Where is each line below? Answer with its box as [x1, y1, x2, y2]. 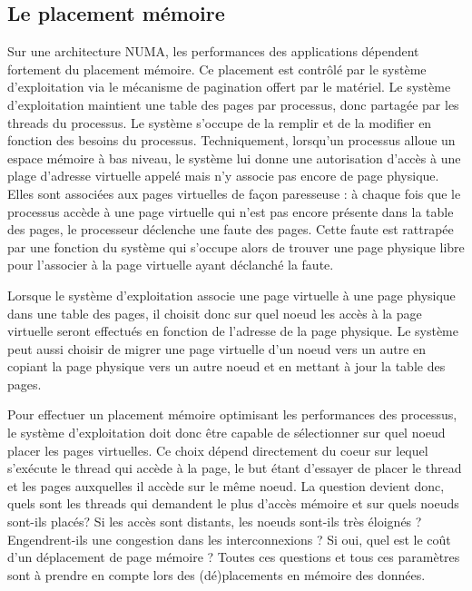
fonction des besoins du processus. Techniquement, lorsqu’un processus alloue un [7, 131, 456, 150]
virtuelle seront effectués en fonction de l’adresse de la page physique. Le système [7, 321, 458, 340]
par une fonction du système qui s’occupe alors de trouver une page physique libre [7, 237, 465, 256]
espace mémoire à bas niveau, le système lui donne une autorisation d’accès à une [7, 148, 461, 167]
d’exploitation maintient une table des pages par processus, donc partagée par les [7, 94, 459, 113]
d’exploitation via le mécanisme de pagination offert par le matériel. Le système [7, 77, 451, 96]
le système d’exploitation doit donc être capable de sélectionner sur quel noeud [7, 423, 446, 442]
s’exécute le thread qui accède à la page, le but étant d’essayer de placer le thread [7, 458, 462, 478]
